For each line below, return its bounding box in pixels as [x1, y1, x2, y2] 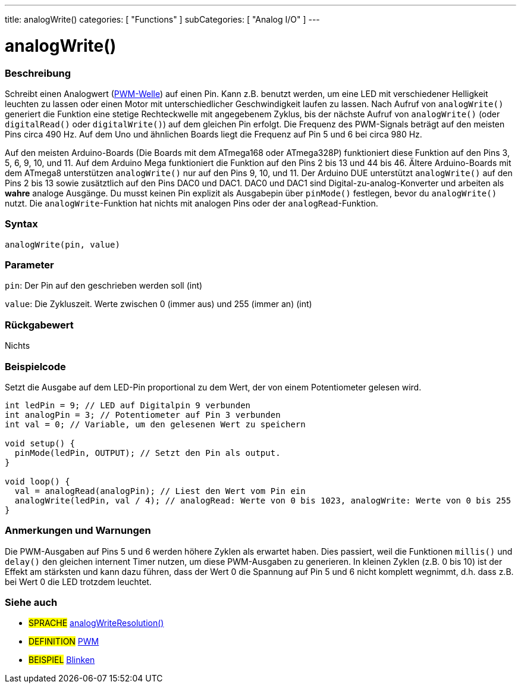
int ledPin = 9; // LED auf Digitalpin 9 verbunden [5, 400, 251, 410]
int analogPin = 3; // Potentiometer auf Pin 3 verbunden [5, 409, 281, 420]
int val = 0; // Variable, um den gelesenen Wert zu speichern [5, 419, 306, 429]
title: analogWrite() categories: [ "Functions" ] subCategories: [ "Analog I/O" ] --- [5, 14, 320, 24]
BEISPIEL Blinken [29, 655, 95, 665]
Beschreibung [5, 67, 71, 79]
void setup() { [5, 438, 76, 448]
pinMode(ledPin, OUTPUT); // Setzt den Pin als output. [14, 448, 281, 458]
